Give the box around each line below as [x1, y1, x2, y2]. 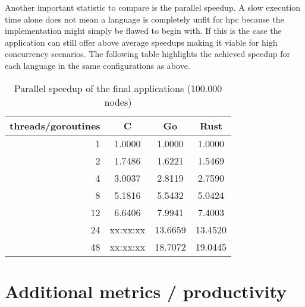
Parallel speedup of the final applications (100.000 [14, 81, 222, 95]
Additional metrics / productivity [5, 278, 287, 303]
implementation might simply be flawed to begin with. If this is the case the [5, 24, 282, 37]
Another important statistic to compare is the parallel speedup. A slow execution [5, 1, 301, 13]
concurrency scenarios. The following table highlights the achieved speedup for [5, 48, 290, 60]
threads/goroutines [10, 118, 100, 132]
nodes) [104, 94, 132, 109]
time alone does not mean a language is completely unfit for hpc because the [5, 12, 284, 25]
